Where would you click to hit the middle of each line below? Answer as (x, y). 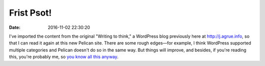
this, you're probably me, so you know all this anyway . (64, 57)
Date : (15, 27)
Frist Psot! (30, 13)
